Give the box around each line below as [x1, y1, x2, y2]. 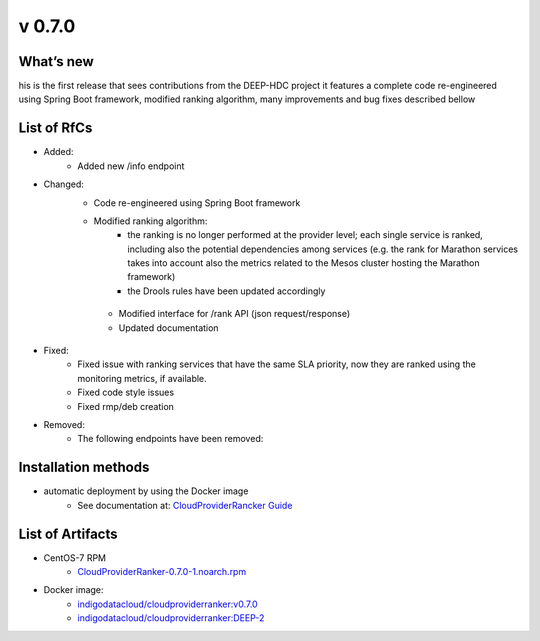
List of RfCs [18, 120, 93, 137]
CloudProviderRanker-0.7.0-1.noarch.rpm [77, 565, 247, 577]
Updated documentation [118, 321, 219, 334]
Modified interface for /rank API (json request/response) [118, 308, 351, 320]
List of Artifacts [18, 525, 119, 542]
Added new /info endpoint [77, 160, 185, 172]
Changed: [43, 178, 84, 190]
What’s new [18, 53, 94, 70]
